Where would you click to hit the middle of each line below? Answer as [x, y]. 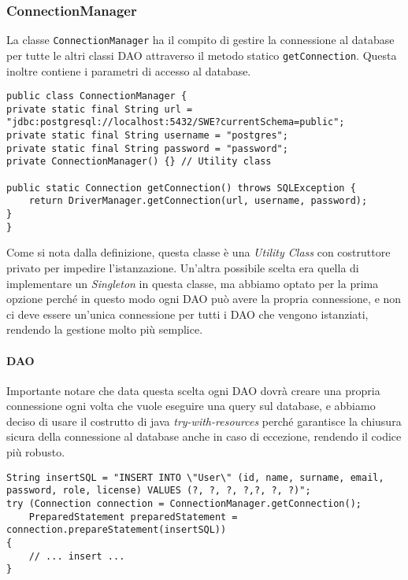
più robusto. [36, 452]
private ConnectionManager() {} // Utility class [139, 162]
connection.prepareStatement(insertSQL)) [117, 530]
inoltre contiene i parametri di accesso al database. [129, 70]
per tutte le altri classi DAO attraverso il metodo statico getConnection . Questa [202, 55]
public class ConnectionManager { [97, 96]
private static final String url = [100, 109]
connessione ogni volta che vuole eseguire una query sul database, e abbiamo [191, 406]
